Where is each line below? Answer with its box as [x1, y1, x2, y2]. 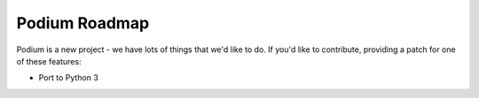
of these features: [16, 56, 82, 66]
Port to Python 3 [38, 72, 99, 83]
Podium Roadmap [16, 13, 150, 33]
